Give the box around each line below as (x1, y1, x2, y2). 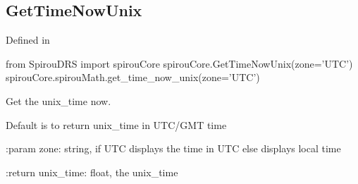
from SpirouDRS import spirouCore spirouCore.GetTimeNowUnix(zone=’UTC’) (6, 56, 353, 70)
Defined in (6, 32, 50, 47)
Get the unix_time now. (6, 93, 111, 108)
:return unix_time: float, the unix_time (6, 164, 178, 179)
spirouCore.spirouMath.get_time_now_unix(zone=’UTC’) (6, 70, 260, 85)
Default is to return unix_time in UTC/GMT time (6, 117, 227, 132)
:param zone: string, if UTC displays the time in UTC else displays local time (6, 141, 341, 156)
